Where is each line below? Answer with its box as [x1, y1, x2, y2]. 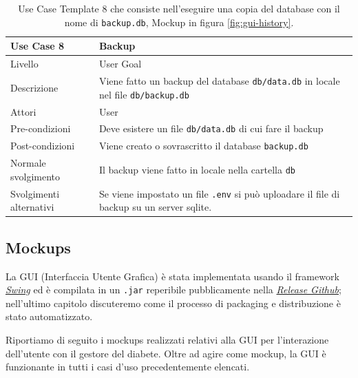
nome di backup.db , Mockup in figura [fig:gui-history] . [64, 14, 294, 29]
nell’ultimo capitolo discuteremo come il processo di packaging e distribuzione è [6, 295, 341, 310]
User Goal [98, 56, 142, 71]
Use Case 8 [10, 39, 65, 53]
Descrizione [10, 80, 59, 94]
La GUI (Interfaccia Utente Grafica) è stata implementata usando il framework [6, 269, 339, 283]
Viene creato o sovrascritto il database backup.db [98, 138, 308, 153]
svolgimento [10, 169, 61, 183]
